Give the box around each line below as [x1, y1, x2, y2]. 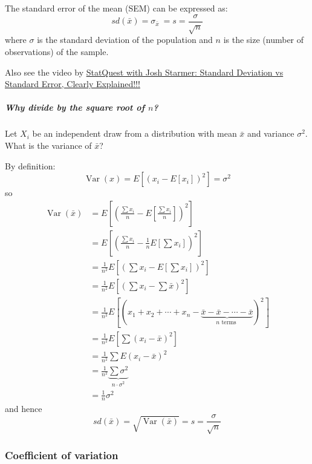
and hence [5, 402, 42, 414]
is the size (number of [223, 33, 304, 46]
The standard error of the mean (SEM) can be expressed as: [5, 2, 228, 14]
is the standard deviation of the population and [37, 33, 213, 46]
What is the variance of [5, 139, 92, 151]
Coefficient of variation [5, 447, 119, 462]
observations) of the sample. [5, 45, 109, 58]
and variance [247, 127, 294, 140]
